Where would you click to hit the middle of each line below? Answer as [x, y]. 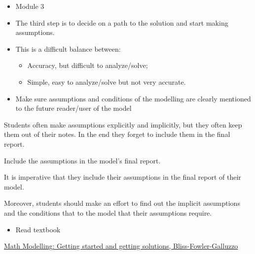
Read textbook [38, 229]
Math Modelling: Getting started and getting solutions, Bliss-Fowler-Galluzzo [121, 246]
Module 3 [30, 6]
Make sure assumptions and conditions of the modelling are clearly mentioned [133, 98]
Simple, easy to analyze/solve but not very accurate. [107, 81]
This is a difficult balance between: [68, 48]
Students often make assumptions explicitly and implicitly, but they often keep [123, 124]
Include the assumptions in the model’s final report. [82, 160]
